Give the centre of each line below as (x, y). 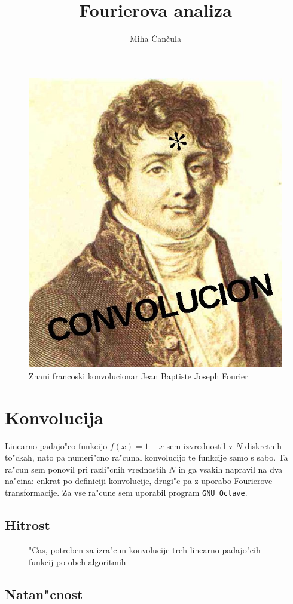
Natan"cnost (44, 594)
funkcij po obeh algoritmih (77, 561)
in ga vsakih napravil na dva (231, 469)
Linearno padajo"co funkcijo (56, 445)
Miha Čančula (155, 39)
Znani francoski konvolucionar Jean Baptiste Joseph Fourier (138, 375)
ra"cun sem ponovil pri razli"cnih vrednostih (86, 469)
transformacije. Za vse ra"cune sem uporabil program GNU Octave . (126, 493)
